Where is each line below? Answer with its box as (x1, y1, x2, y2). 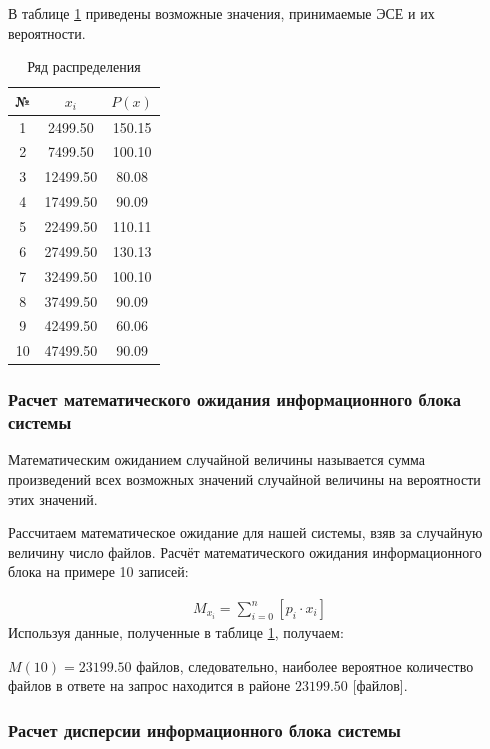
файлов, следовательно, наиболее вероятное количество (136, 655, 474, 676)
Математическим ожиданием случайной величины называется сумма (8, 449, 426, 470)
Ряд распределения (27, 56, 141, 77)
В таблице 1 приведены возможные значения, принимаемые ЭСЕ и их (8, 3, 435, 23)
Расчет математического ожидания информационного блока (8, 387, 461, 412)
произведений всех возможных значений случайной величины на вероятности (8, 469, 481, 490)
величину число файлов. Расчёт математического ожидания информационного (8, 541, 482, 562)
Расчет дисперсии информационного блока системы (8, 717, 401, 742)
